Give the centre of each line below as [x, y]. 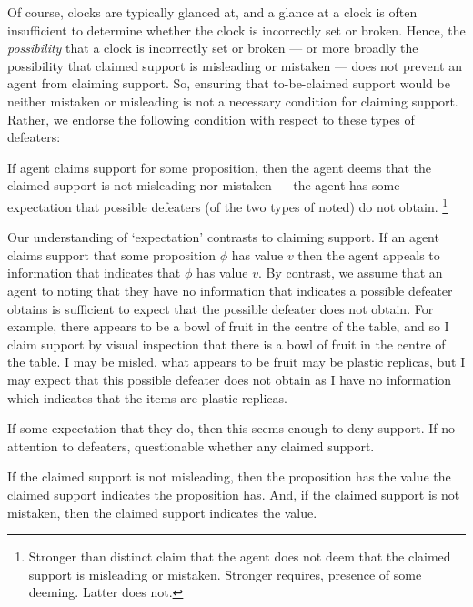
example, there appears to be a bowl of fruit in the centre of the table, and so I [228, 326]
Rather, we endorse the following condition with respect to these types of [211, 119]
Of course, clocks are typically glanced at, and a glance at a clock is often [212, 12]
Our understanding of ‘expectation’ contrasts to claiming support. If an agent [223, 237]
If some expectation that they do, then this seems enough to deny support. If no [231, 428]
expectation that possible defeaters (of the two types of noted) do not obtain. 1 [228, 205]
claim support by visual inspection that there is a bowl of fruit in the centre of [226, 344]
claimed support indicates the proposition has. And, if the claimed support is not [234, 494]
